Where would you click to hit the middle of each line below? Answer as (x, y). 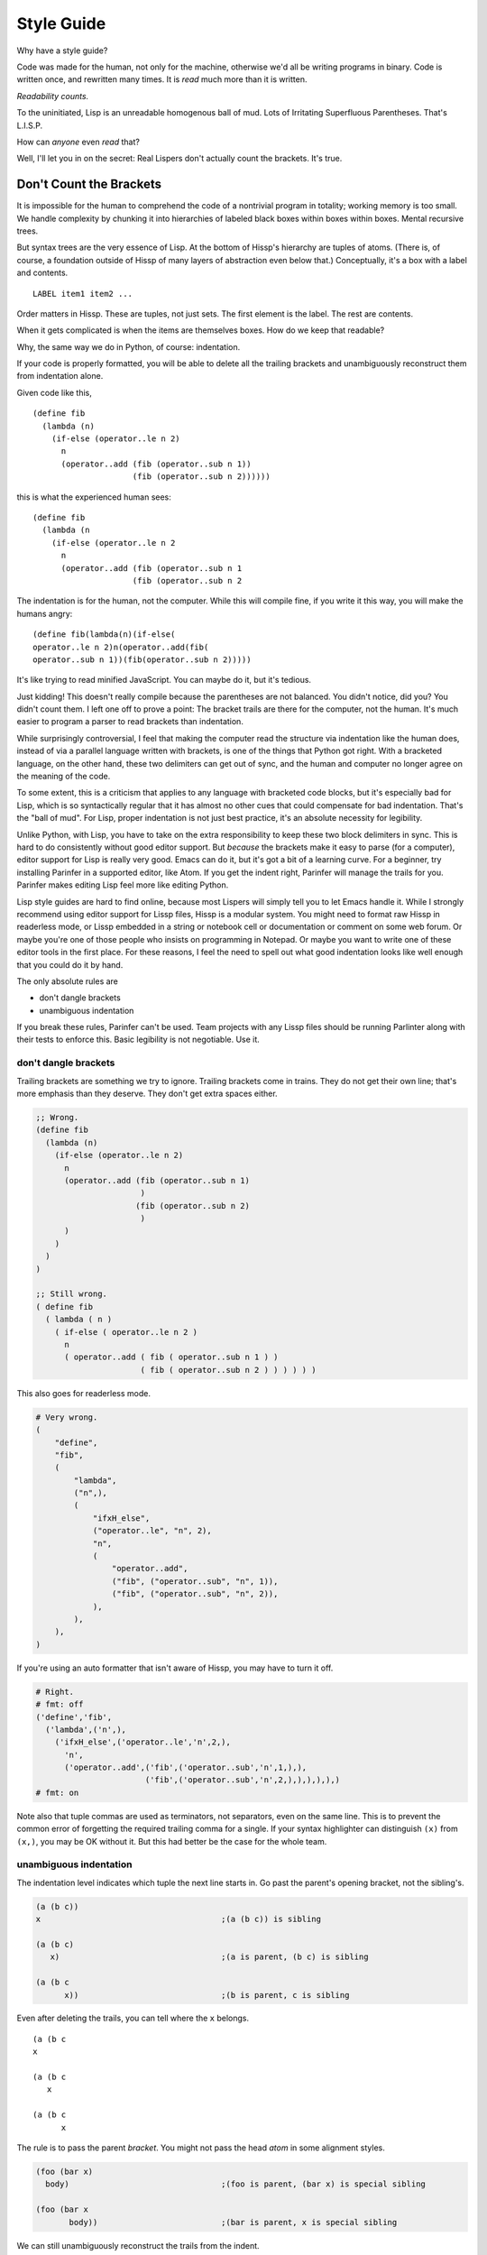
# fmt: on (57, 1792)
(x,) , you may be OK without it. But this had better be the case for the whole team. (172, 1841)
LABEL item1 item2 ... (83, 294)
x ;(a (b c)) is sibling (179, 1919)
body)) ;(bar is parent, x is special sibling (233, 2222)
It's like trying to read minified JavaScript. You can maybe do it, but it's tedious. (164, 680)
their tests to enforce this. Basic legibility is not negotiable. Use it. (138, 1040)
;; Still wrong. (72, 1294)
